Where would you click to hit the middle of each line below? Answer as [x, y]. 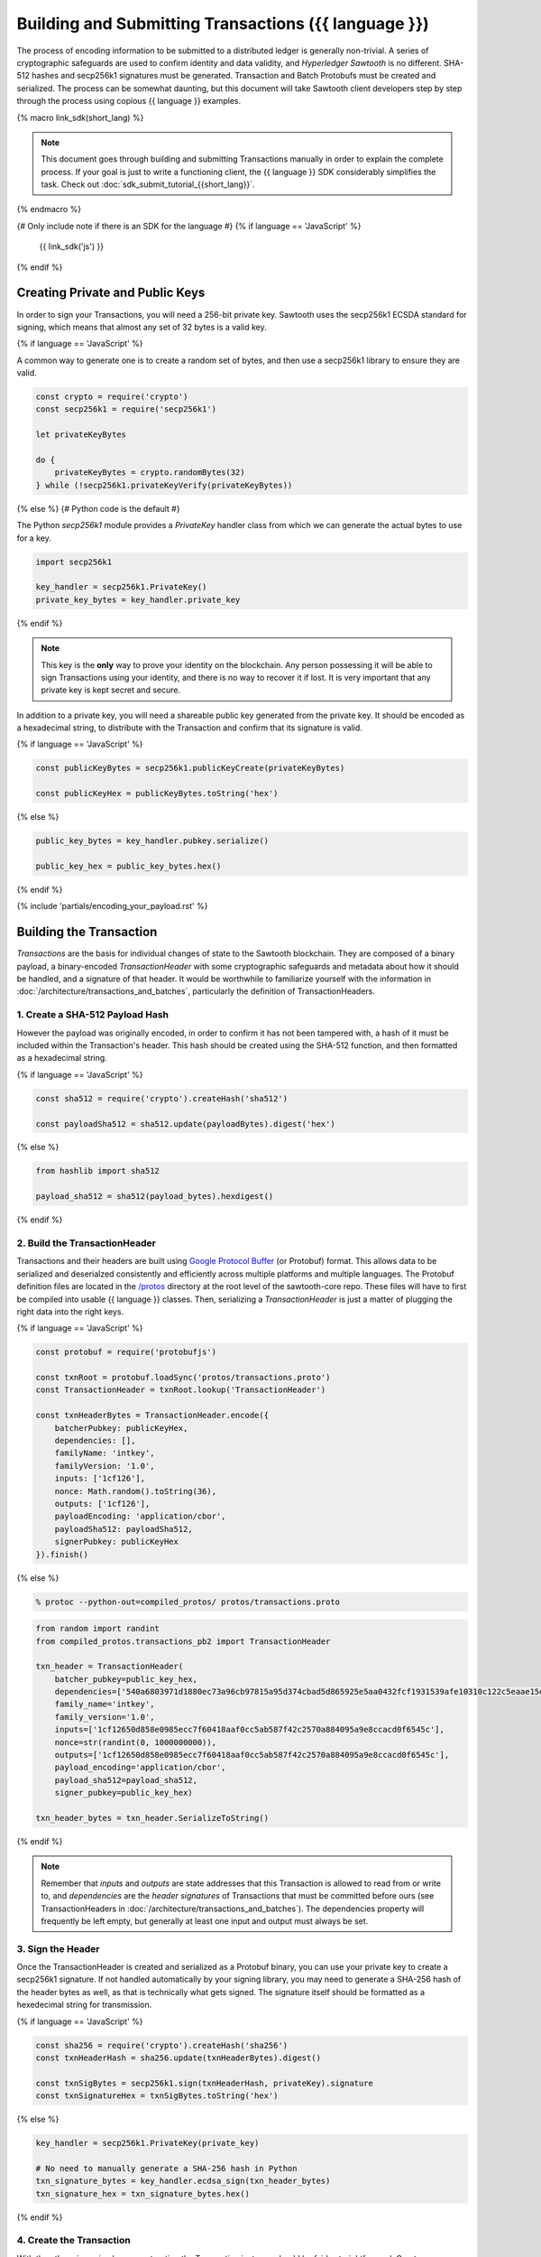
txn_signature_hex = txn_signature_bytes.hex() [142, 2193]
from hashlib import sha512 [97, 1171]
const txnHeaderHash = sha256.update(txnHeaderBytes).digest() [179, 2057]
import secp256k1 [74, 562]
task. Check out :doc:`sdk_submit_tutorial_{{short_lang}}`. [148, 184]
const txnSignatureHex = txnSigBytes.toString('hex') [157, 2096]
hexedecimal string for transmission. [84, 2005]
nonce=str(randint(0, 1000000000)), [135, 1742]
